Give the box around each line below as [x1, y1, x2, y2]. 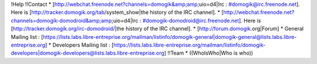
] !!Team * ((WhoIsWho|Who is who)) [164, 49, 254, 56]
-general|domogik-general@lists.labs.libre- [192, 33, 297, 40]
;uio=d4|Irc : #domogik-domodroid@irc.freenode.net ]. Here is [112, 17, 261, 24]
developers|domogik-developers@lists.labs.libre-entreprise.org [11, 49, 164, 56]
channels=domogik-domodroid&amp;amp [11, 17, 112, 24]
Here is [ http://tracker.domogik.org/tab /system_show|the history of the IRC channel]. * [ [11, 9, 224, 16]
